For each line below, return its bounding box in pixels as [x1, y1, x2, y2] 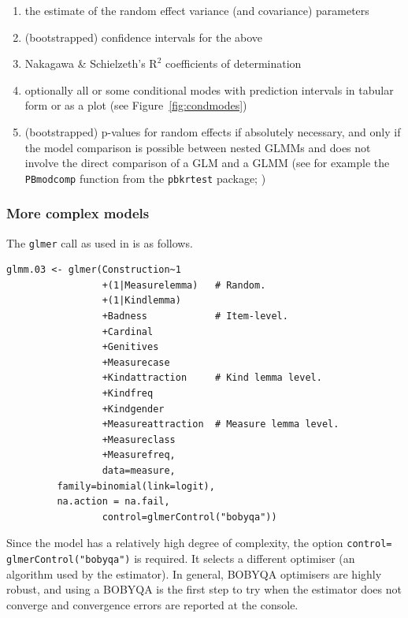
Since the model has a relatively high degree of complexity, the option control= [6, 534, 392, 551]
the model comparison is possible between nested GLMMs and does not [24, 139, 371, 155]
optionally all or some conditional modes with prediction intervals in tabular [24, 81, 394, 98]
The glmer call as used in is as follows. [6, 234, 193, 251]
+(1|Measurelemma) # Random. [102, 279, 266, 291]
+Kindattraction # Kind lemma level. [102, 372, 322, 384]
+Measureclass [102, 434, 176, 445]
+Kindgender [102, 403, 165, 415]
